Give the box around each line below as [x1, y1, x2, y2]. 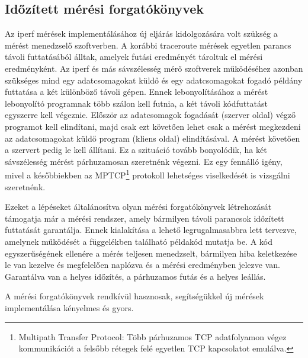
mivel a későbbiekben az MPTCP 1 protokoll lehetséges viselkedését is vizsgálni [5, 167, 290, 181]
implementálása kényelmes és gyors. [5, 301, 134, 314]
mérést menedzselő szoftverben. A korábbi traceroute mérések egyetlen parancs [5, 39, 291, 51]
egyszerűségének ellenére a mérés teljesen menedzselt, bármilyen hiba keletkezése [5, 247, 297, 259]
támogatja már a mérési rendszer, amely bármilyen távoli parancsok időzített [5, 212, 284, 224]
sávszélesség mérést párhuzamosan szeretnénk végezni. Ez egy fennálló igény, [5, 155, 283, 167]
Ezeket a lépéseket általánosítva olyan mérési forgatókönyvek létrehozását [5, 200, 272, 213]
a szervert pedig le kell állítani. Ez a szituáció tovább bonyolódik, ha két [5, 143, 267, 156]
